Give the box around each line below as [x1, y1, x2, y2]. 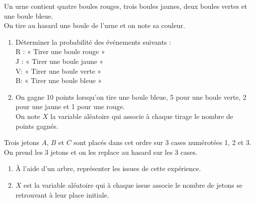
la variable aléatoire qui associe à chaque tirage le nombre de [50, 111, 233, 121]
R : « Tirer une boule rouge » [15, 46, 105, 57]
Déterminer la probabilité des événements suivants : [15, 36, 171, 47]
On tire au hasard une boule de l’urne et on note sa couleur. [4, 20, 185, 30]
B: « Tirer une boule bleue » [15, 75, 102, 86]
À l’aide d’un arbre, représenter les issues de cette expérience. [15, 163, 201, 174]
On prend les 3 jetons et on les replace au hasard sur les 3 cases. [4, 146, 198, 157]
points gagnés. [15, 120, 58, 131]
